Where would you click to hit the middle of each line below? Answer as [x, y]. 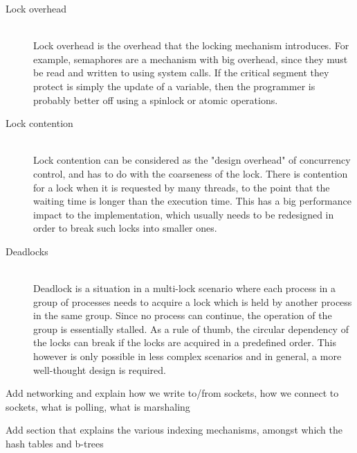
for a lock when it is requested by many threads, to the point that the [182, 187]
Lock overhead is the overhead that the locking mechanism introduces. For [191, 45]
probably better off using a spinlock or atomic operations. [156, 100]
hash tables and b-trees [55, 444]
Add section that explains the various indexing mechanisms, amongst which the [174, 430]
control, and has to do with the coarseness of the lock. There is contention [191, 173]
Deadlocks [27, 251]
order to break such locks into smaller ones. [125, 228]
